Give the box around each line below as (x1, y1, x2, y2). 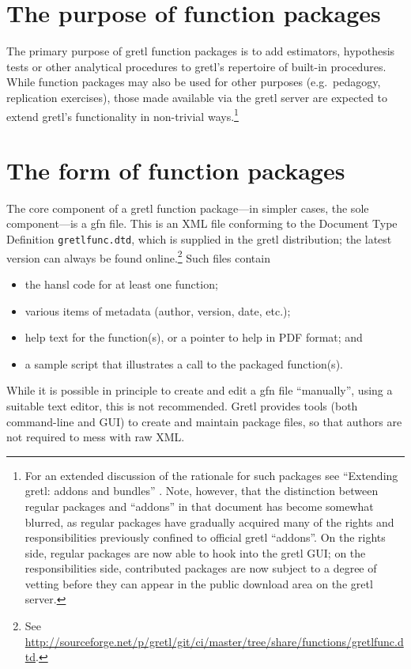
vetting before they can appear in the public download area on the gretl (25, 575, 373, 592)
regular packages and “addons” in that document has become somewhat (25, 497, 374, 514)
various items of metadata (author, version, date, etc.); (25, 302, 291, 319)
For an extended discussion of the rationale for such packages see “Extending (25, 467, 398, 483)
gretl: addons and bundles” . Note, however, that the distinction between (25, 482, 379, 499)
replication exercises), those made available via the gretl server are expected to (6, 89, 387, 105)
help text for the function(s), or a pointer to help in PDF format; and (25, 329, 363, 346)
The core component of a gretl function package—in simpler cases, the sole (6, 199, 369, 216)
